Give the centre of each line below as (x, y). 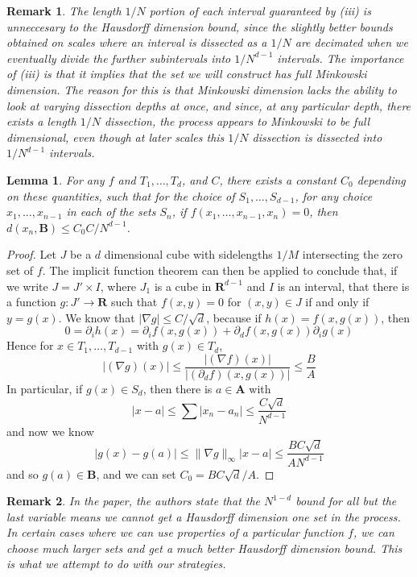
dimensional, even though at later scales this (116, 137)
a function (31, 302)
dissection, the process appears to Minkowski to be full (237, 121)
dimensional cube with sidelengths (188, 254)
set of (20, 270)
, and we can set (136, 473)
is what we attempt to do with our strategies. (116, 564)
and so (23, 473)
